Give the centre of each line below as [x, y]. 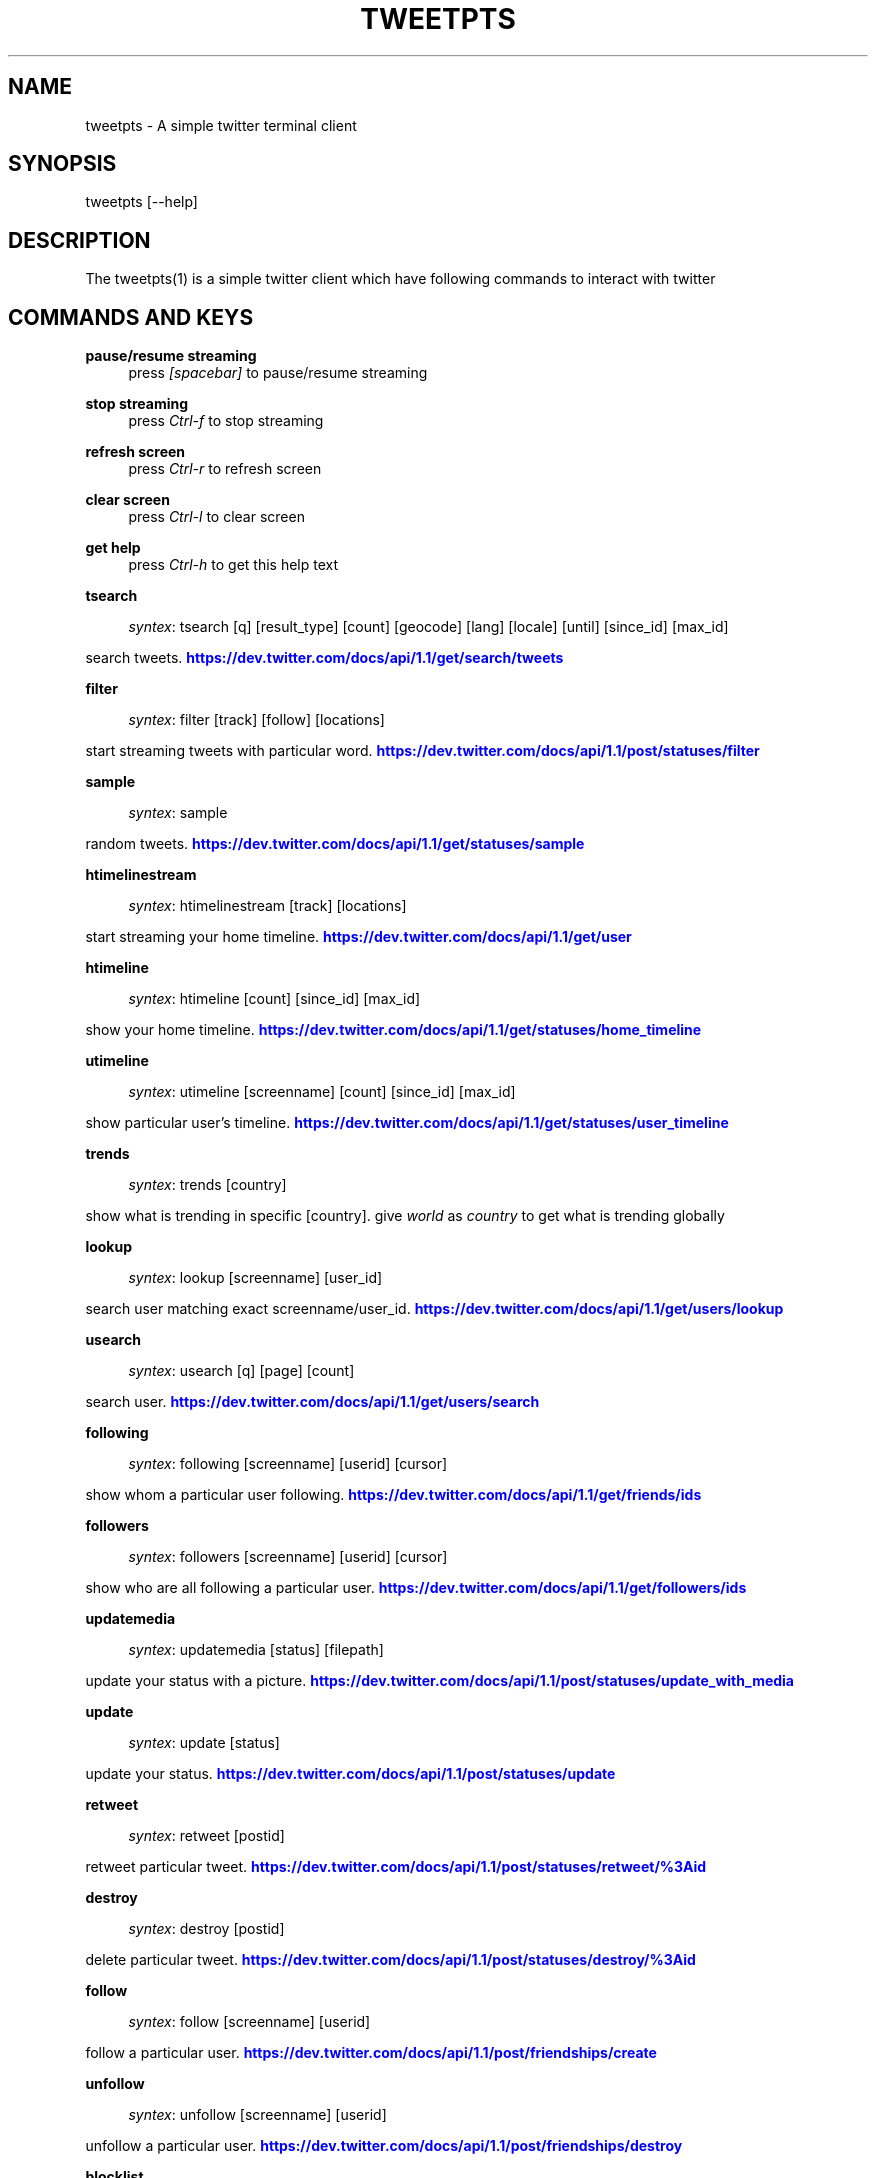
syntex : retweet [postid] [206, 1836]
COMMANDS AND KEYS [131, 317]
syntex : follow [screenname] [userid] [249, 2022]
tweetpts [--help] [141, 202]
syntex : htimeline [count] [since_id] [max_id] [274, 999]
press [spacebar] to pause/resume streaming [278, 373]
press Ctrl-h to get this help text [233, 565]
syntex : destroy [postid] [206, 1929]
